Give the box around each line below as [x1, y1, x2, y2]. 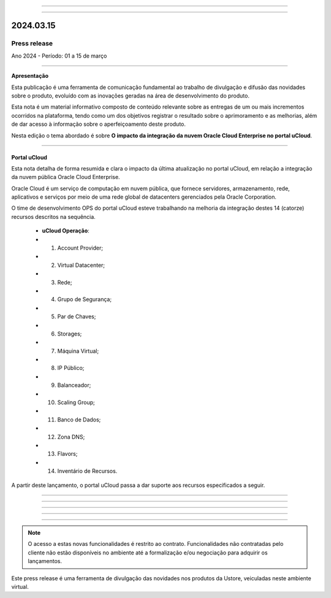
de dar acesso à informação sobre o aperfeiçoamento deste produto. [11, 120, 186, 128]
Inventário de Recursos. [57, 467, 118, 475]
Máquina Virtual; [57, 347, 99, 355]
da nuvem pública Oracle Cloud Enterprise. [11, 174, 120, 181]
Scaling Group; [57, 399, 95, 406]
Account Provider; [57, 244, 104, 251]
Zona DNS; [57, 433, 85, 440]
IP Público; [57, 364, 85, 372]
